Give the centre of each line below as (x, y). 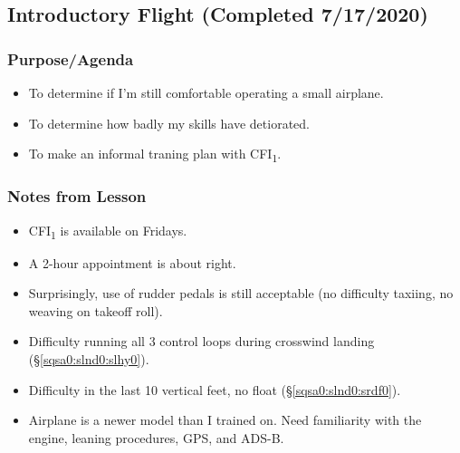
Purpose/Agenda (71, 58)
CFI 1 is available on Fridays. (108, 231)
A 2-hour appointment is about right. (132, 262)
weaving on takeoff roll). (96, 310)
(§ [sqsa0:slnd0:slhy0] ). (89, 359)
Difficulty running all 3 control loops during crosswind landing (201, 341)
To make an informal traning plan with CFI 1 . (155, 154)
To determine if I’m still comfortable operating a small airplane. (206, 92)
